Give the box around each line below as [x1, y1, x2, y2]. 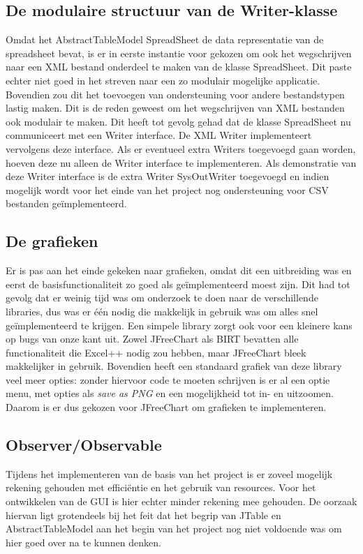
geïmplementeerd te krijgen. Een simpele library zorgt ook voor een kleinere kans [6, 317, 353, 332]
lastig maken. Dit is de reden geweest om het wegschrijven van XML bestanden [6, 100, 345, 115]
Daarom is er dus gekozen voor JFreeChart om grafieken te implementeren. [6, 400, 327, 414]
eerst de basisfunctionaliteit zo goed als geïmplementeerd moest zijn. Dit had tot [6, 276, 350, 291]
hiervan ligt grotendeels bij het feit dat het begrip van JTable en [6, 507, 281, 522]
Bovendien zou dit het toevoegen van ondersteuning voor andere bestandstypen [6, 87, 345, 101]
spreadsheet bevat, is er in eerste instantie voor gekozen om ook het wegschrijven [6, 45, 352, 60]
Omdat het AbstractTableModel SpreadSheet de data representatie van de [6, 32, 324, 47]
